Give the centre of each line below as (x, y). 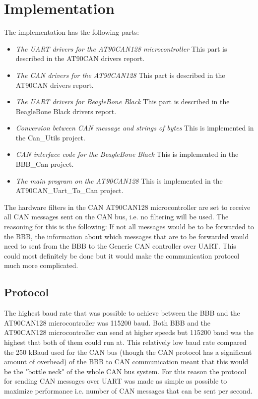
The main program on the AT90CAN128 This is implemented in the (119, 180)
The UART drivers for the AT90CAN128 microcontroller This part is (121, 48)
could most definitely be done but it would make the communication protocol (122, 255)
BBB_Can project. (45, 164)
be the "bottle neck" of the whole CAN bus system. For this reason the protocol (125, 371)
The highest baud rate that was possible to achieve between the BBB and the (122, 313)
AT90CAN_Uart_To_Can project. (69, 190)
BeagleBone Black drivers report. (66, 111)
